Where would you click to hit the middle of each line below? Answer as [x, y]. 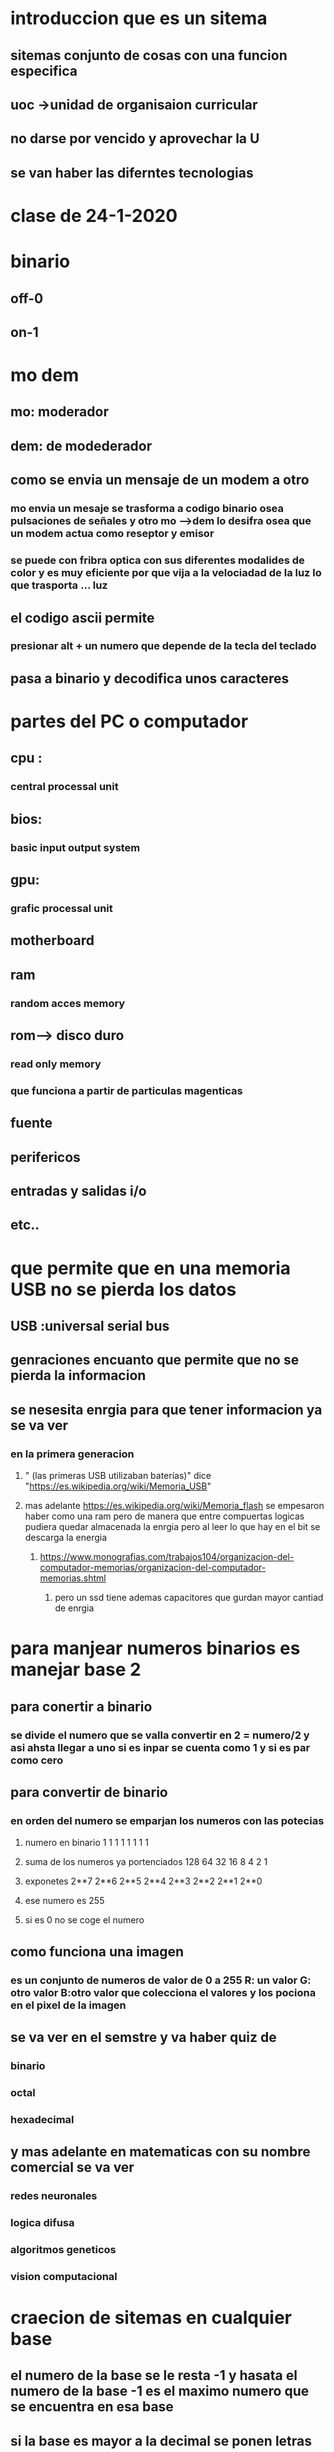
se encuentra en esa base [92, 2407]
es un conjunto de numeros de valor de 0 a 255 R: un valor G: [161, 1980]
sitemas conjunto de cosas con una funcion [149, 55]
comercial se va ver [72, 2167]
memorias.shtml [73, 1578]
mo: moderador [59, 412]
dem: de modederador [81, 445]
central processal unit [64, 787]
